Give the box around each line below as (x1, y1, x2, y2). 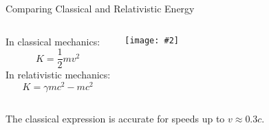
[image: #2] (125, 35, 179, 45)
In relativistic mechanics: (6, 67, 111, 82)
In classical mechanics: (6, 34, 100, 48)
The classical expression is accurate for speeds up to (6, 111, 225, 125)
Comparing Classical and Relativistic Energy (6, 1, 195, 15)
